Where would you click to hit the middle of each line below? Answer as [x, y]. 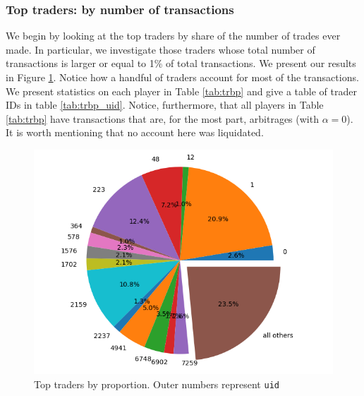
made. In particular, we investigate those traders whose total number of [160, 49]
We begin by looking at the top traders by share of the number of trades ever [173, 36]
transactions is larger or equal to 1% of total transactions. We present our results [181, 63]
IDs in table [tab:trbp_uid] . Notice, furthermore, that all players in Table [165, 105]
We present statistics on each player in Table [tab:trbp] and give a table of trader [181, 91]
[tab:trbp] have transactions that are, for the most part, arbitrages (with [162, 118]
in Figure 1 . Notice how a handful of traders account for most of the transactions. [182, 77]
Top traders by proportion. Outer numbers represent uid [157, 384]
